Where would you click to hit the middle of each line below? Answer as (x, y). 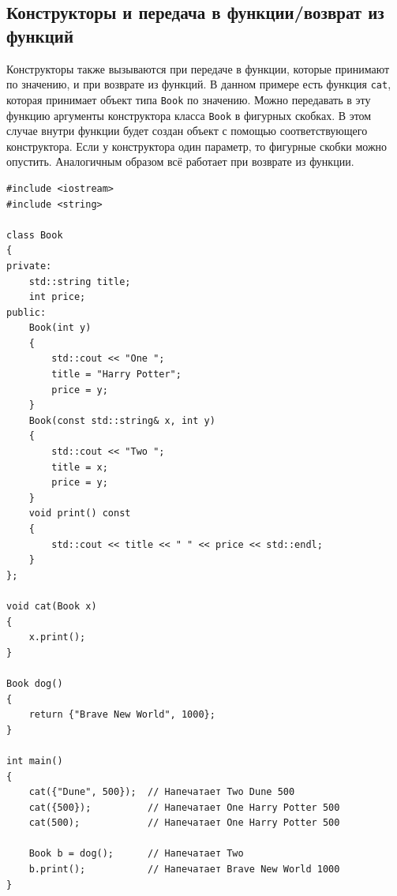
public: (26, 312)
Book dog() (35, 683)
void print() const (80, 514)
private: (29, 266)
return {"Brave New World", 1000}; (122, 715)
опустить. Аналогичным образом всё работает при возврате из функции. (180, 161)
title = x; (80, 467)
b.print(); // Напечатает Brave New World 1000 (184, 870)
